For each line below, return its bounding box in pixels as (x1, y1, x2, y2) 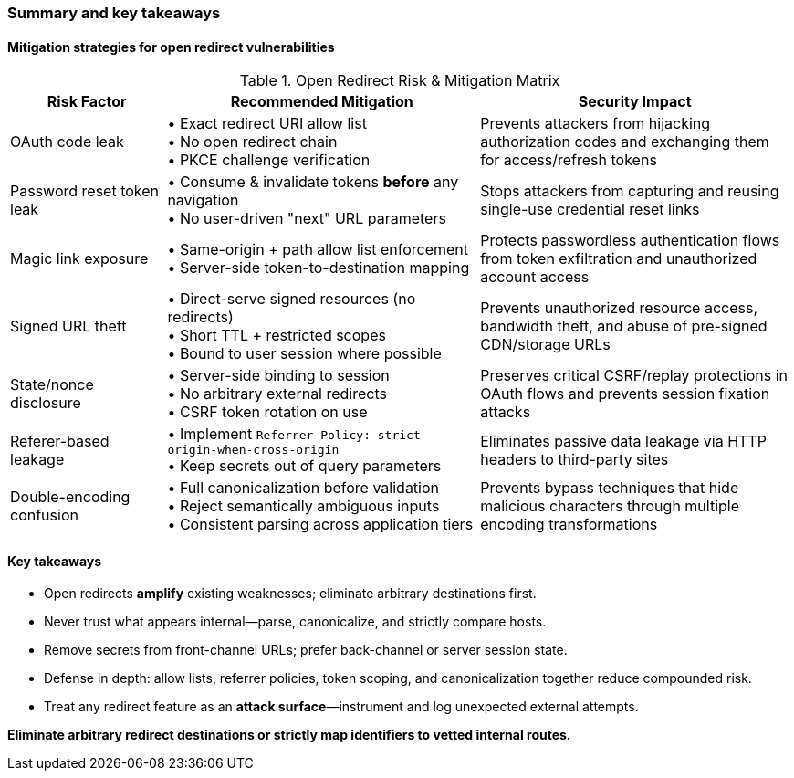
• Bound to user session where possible (167, 344, 442, 363)
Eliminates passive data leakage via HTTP (480, 431, 767, 450)
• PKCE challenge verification (167, 151, 371, 170)
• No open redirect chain (167, 132, 338, 152)
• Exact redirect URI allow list (167, 114, 367, 133)
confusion (10, 506, 78, 525)
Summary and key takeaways (7, 4, 221, 22)
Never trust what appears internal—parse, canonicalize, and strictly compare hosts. (44, 614, 547, 630)
